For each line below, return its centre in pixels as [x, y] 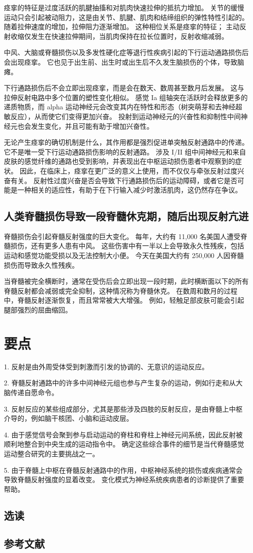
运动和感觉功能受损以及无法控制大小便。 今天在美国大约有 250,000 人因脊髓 [124, 255]
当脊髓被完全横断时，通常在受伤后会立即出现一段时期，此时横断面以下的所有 [126, 281]
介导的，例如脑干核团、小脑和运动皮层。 [68, 418]
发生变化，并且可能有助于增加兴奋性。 [92, 126]
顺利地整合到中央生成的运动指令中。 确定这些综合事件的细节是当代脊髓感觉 [124, 444]
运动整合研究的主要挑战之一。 [51, 453]
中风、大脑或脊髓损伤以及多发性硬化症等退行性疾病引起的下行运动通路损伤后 [126, 52]
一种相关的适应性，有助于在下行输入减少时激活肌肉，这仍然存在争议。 [129, 190]
